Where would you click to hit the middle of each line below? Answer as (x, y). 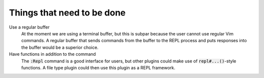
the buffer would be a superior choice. (60, 47)
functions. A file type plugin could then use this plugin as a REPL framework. (98, 67)
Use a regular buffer (29, 27)
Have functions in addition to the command (53, 54)
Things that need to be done (67, 13)
